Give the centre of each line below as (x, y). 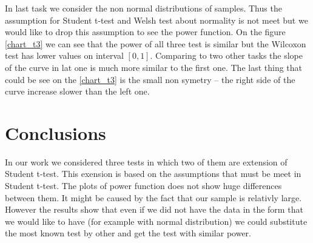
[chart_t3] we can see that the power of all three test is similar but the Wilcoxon (156, 43)
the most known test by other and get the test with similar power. (128, 233)
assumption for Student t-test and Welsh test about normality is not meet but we (156, 20)
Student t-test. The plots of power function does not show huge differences (143, 186)
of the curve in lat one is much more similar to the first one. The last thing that (154, 67)
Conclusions (56, 132)
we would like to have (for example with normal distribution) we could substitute (156, 221)
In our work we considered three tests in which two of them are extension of (146, 161)
